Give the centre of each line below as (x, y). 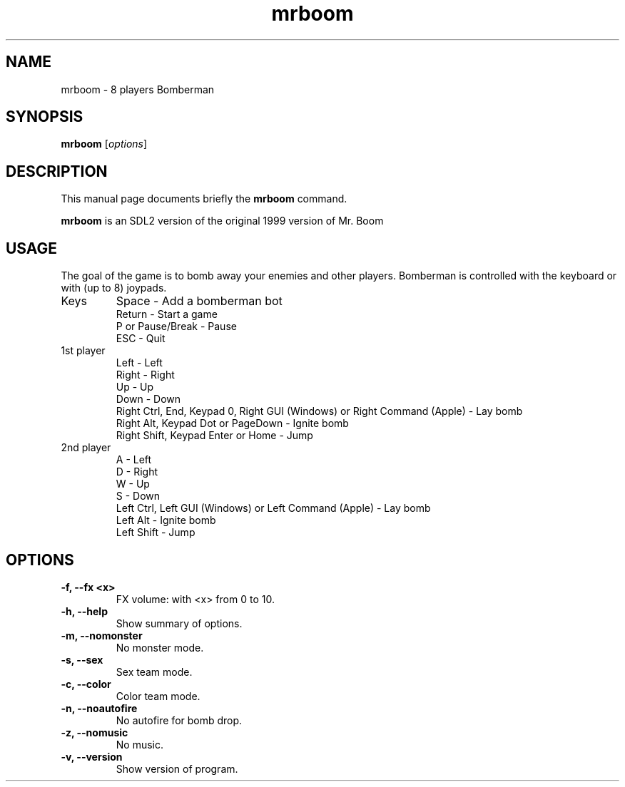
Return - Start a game (167, 314)
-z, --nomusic (95, 732)
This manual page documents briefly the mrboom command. (204, 199)
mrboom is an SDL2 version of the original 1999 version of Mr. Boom (222, 221)
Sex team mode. (154, 672)
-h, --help (84, 611)
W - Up (133, 484)
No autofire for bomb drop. (179, 720)
